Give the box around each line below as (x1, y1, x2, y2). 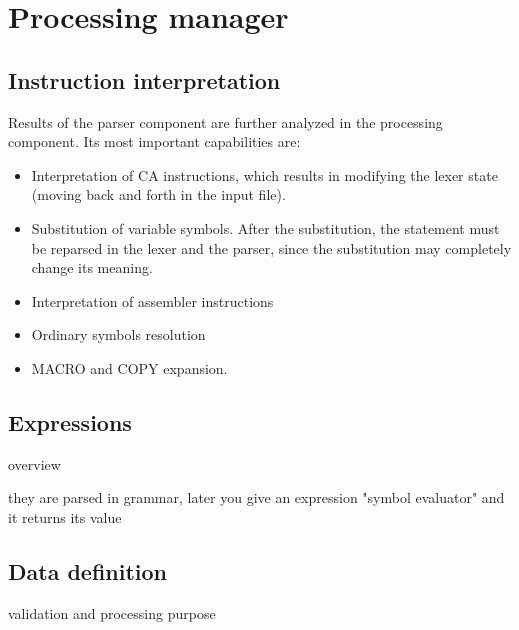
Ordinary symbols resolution (31, 324, 206, 345)
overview (8, 453, 61, 474)
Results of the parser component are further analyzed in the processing (8, 111, 443, 132)
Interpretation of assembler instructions (31, 290, 274, 311)
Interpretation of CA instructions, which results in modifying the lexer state (31, 164, 498, 185)
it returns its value (8, 506, 122, 527)
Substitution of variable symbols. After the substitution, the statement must (31, 217, 500, 238)
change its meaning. (31, 257, 153, 278)
